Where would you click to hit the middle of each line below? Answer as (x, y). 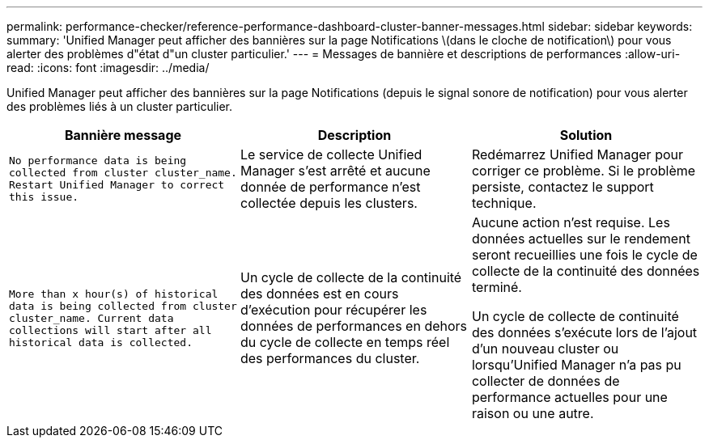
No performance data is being (98, 161)
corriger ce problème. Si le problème (584, 171)
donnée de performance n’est (330, 187)
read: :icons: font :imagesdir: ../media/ (108, 68)
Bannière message (123, 135)
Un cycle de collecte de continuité (575, 316)
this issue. (44, 197)
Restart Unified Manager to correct (117, 185)
